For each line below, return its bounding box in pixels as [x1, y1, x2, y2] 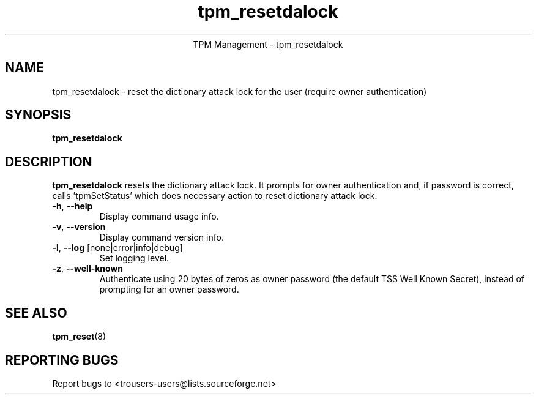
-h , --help [52, 201, 93, 212]
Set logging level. [99, 253, 169, 264]
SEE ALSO [5, 305, 67, 321]
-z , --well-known [52, 263, 124, 274]
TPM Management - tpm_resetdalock [193, 39, 343, 50]
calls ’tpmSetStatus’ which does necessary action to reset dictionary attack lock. [52, 190, 378, 201]
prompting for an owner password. [99, 284, 239, 295]
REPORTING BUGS [5, 352, 119, 368]
